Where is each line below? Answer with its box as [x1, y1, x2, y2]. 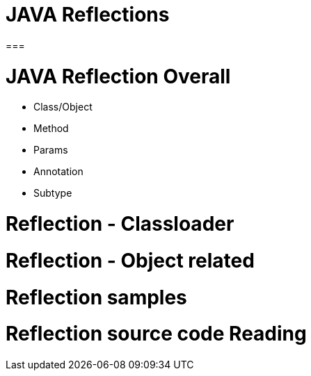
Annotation [33, 165, 83, 178]
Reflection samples [6, 285, 187, 309]
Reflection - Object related [6, 248, 255, 272]
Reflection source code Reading [6, 322, 307, 346]
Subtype [33, 187, 72, 199]
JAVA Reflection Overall [6, 64, 231, 88]
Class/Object [33, 101, 93, 113]
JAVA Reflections [6, 3, 170, 26]
